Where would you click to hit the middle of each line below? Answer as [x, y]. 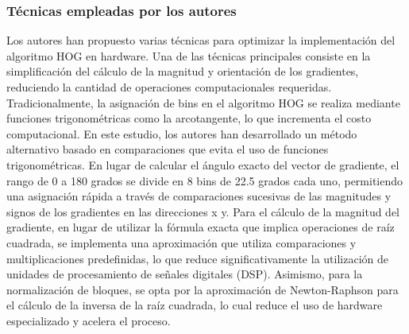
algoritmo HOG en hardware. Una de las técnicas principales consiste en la [189, 55]
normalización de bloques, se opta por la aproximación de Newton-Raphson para [203, 289]
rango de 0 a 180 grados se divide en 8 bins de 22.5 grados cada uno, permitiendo [205, 180]
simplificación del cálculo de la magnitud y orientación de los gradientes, [183, 71]
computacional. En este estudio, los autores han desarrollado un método [182, 133]
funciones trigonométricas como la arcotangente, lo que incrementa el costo [189, 118]
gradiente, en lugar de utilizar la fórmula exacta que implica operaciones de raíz [201, 227]
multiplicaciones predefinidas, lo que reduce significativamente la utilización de [197, 258]
